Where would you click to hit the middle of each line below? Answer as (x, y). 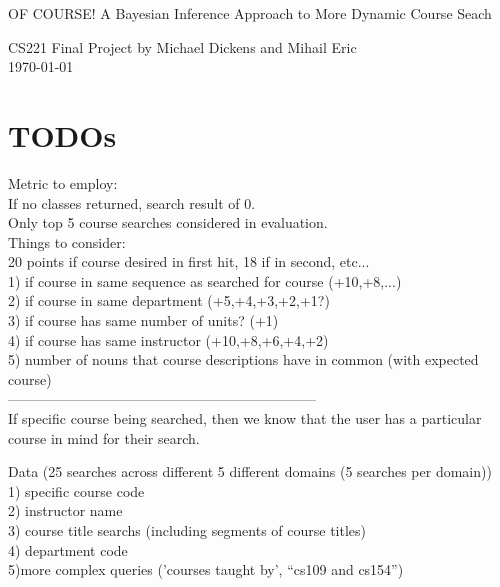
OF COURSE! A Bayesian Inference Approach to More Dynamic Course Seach (250, 13)
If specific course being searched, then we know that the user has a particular (245, 418)
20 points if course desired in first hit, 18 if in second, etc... (189, 261)
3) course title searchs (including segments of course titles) (187, 530)
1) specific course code (76, 490)
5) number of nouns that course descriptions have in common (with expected (243, 359)
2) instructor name (65, 510)
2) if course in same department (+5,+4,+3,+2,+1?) (169, 300)
